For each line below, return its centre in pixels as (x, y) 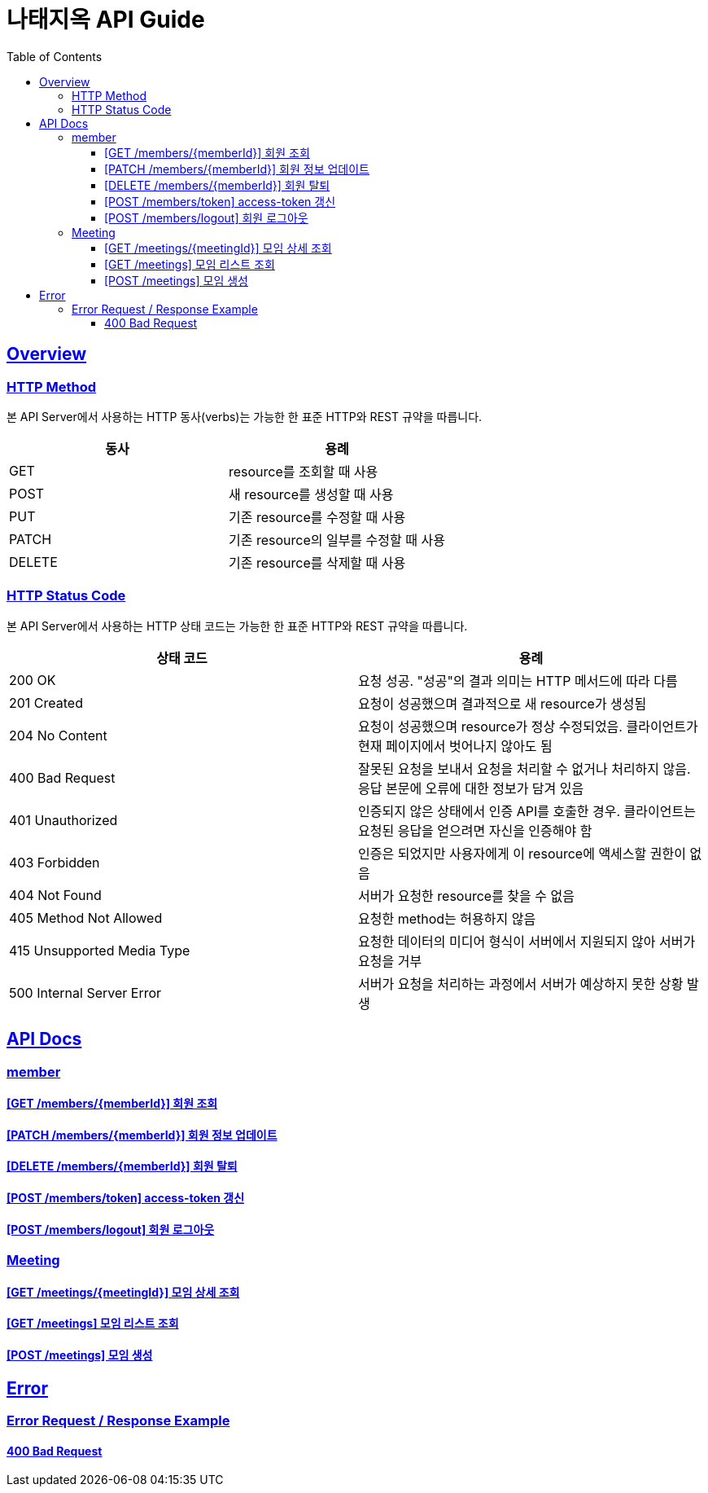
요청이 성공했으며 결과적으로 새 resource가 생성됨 (503, 703)
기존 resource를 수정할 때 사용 (317, 517)
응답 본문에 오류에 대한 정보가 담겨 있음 (471, 788)
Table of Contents (55, 56)
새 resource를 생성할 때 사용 (311, 494)
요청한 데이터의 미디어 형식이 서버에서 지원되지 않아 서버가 (527, 941)
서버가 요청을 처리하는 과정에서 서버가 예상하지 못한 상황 (521, 984)
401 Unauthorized (63, 820)
